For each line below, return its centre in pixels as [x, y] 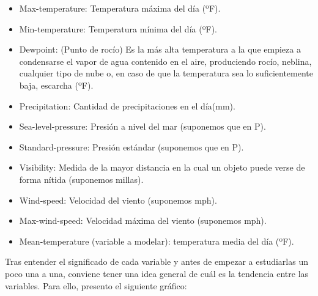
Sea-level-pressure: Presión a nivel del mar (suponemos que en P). [142, 126]
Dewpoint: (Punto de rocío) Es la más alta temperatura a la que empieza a [160, 49]
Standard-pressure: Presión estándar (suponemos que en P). [131, 146]
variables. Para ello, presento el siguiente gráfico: [96, 285]
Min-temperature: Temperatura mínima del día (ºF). [118, 28]
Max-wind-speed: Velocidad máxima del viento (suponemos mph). [143, 220]
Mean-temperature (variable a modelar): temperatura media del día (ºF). [157, 241]
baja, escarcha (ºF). [56, 85]
